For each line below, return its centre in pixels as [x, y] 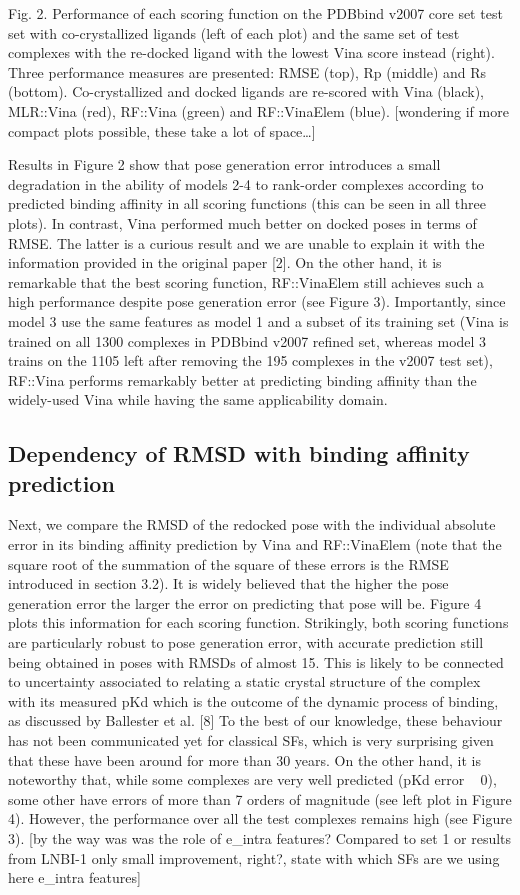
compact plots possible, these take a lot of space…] [162, 130]
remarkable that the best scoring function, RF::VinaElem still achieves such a [246, 281]
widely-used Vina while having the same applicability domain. [198, 399]
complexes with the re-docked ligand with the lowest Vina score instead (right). [251, 52]
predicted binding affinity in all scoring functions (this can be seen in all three [247, 203]
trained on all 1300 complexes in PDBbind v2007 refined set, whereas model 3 [247, 340]
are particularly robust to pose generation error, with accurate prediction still [246, 642]
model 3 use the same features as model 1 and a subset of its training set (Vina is [258, 320]
